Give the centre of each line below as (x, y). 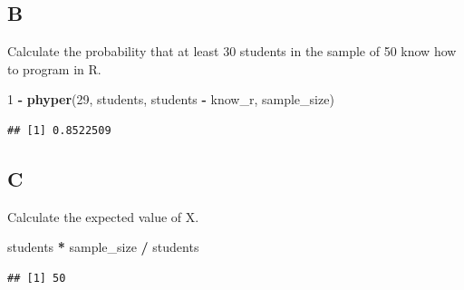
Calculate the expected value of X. (103, 216)
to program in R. (54, 68)
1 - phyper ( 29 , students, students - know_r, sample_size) (171, 99)
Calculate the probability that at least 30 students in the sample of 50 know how (232, 51)
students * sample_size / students (103, 247)
